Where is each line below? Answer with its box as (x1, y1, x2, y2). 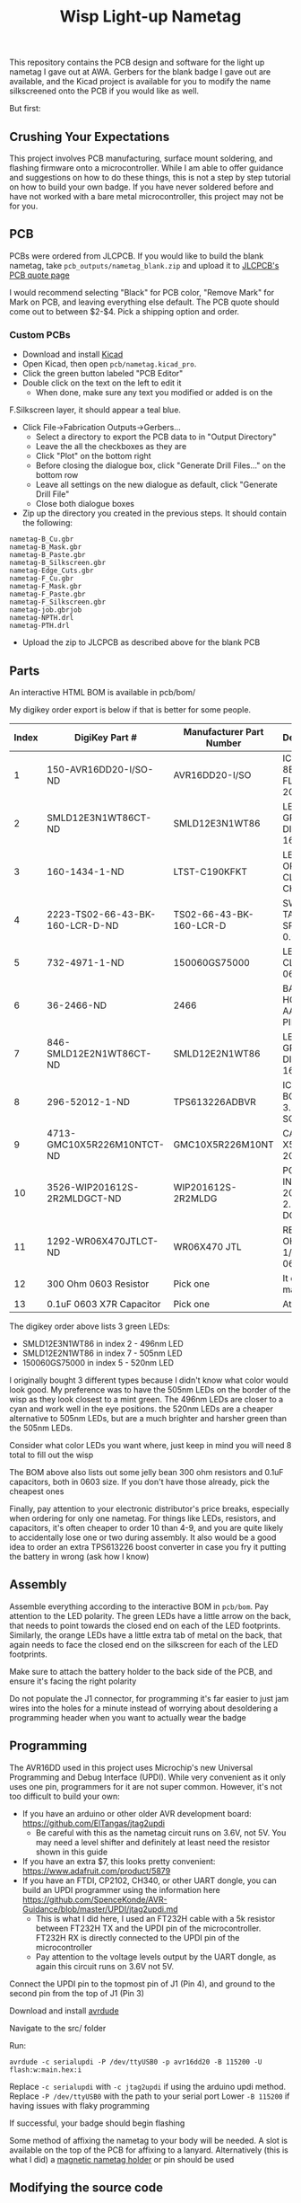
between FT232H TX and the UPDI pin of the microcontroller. (35, 1923, 262, 1933)
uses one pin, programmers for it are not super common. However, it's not (9, 1781, 283, 1792)
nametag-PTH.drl (9, 622, 70, 631)
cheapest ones (9, 1485, 64, 1497)
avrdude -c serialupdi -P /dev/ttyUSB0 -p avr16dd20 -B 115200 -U (9, 2057, 262, 2066)
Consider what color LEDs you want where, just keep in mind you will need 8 (9, 1439, 292, 1450)
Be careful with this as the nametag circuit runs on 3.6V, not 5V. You (35, 1827, 287, 1838)
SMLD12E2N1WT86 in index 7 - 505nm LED (21, 1348, 183, 1358)
